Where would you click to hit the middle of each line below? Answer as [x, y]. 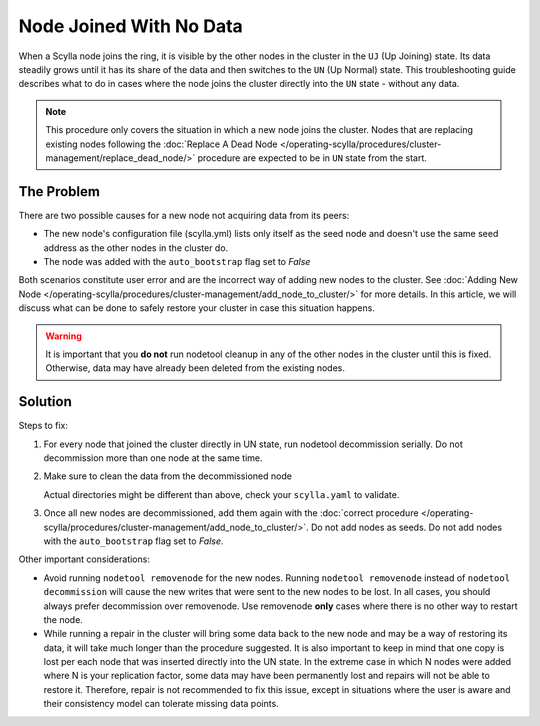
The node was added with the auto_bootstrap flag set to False [177, 261]
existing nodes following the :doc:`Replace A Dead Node [161, 144]
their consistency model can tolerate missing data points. [161, 704]
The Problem [59, 191]
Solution [45, 401]
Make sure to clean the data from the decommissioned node [167, 476]
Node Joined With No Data [131, 26]
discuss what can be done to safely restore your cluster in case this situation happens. [196, 308]
